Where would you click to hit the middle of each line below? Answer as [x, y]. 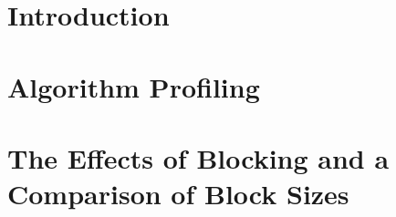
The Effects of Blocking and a [198, 157]
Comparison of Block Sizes [178, 194]
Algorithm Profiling [134, 86]
